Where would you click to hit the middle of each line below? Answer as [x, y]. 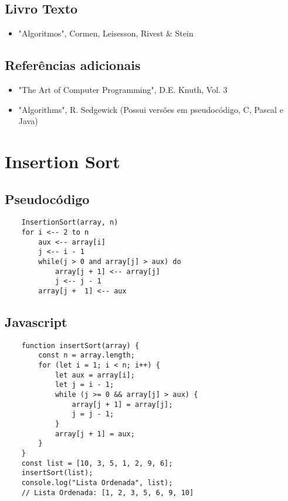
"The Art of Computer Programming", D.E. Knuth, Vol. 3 [123, 89]
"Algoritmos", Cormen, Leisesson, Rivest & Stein [106, 33]
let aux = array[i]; [95, 375]
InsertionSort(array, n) [70, 223]
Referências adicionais [73, 65]
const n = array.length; [87, 355]
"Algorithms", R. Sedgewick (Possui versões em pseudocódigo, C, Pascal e [151, 109]
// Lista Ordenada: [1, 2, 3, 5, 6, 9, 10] [108, 492]
